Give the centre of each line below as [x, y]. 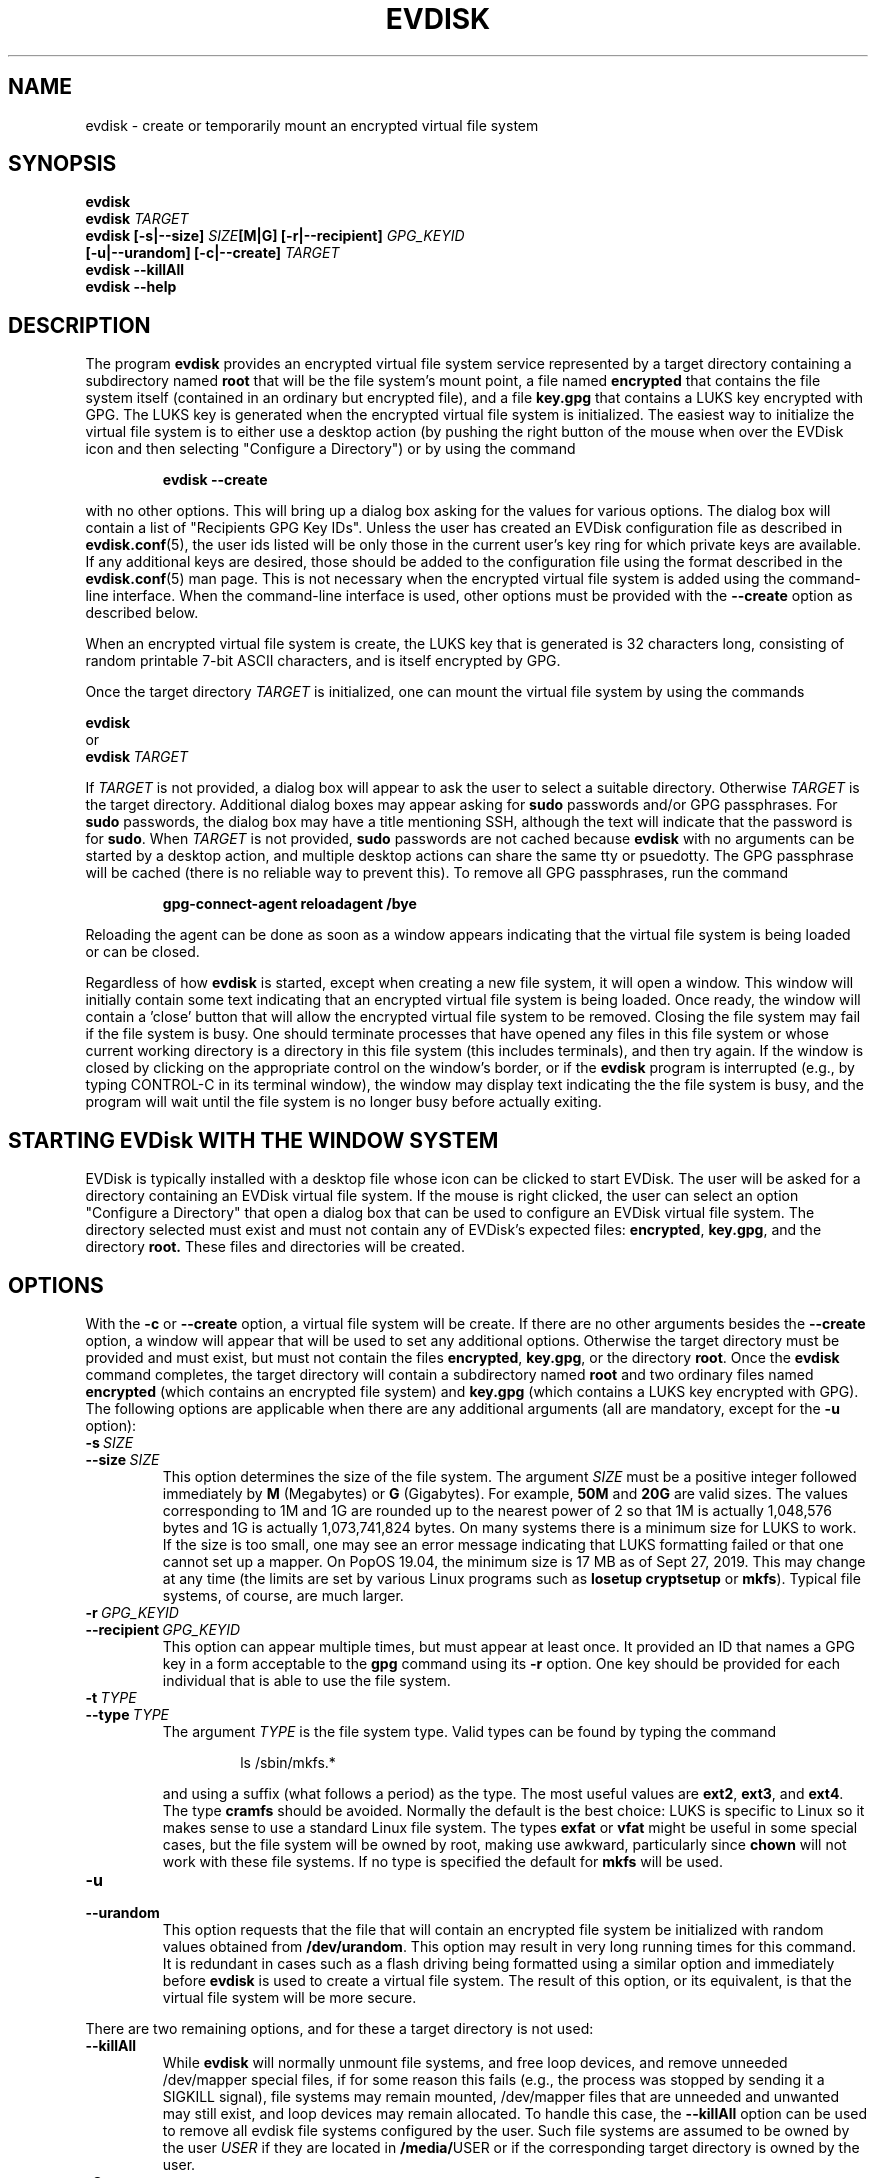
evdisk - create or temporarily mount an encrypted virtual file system [312, 125]
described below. [142, 613]
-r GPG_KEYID [132, 1612]
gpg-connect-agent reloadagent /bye [289, 904]
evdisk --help [131, 287]
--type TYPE [127, 1714]
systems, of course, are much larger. [283, 1595]
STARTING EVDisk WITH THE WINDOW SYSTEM [253, 1140]
